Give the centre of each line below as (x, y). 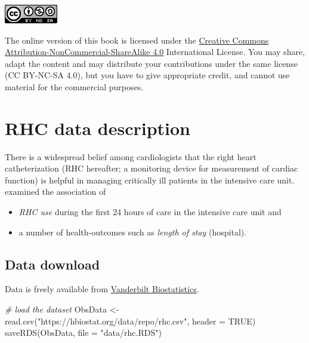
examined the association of (55, 192)
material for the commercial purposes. (74, 86)
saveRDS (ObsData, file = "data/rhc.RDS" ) (83, 333)
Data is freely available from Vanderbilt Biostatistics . (102, 289)
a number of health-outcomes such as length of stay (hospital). (133, 232)
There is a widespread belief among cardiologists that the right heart (131, 156)
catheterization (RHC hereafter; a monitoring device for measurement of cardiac (152, 168)
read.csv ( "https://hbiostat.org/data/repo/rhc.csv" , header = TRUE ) (130, 321)
